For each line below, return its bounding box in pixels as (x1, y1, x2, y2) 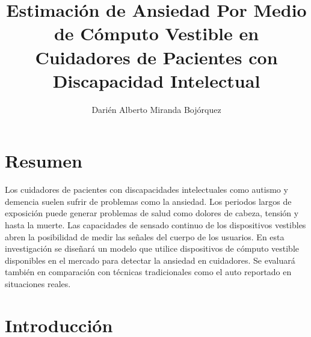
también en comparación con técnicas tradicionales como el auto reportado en (5, 266, 292, 278)
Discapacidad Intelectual (52, 68, 260, 93)
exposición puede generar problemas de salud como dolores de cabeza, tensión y (5, 207, 299, 219)
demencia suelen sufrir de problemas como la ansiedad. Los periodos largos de (5, 195, 292, 207)
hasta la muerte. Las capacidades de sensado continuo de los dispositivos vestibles (5, 219, 306, 231)
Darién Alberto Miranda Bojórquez (91, 103, 221, 115)
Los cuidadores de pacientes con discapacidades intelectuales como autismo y (5, 183, 288, 196)
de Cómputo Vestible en (54, 21, 259, 46)
